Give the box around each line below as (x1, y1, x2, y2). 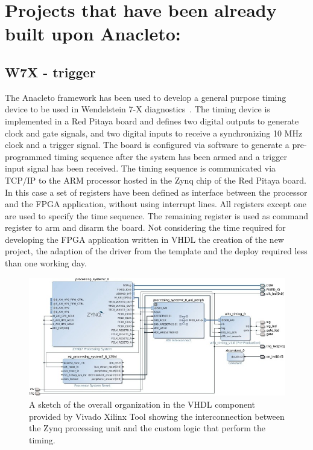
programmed (5, 150, 52, 162)
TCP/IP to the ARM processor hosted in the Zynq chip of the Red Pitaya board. (5, 173, 306, 186)
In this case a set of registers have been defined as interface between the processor (5, 185, 308, 198)
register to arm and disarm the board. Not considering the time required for (5, 221, 286, 234)
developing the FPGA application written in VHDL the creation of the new (5, 233, 284, 245)
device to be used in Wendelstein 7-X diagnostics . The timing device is (5, 103, 270, 115)
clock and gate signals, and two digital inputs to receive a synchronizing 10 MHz (5, 126, 303, 139)
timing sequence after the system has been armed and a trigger (54, 150, 287, 162)
